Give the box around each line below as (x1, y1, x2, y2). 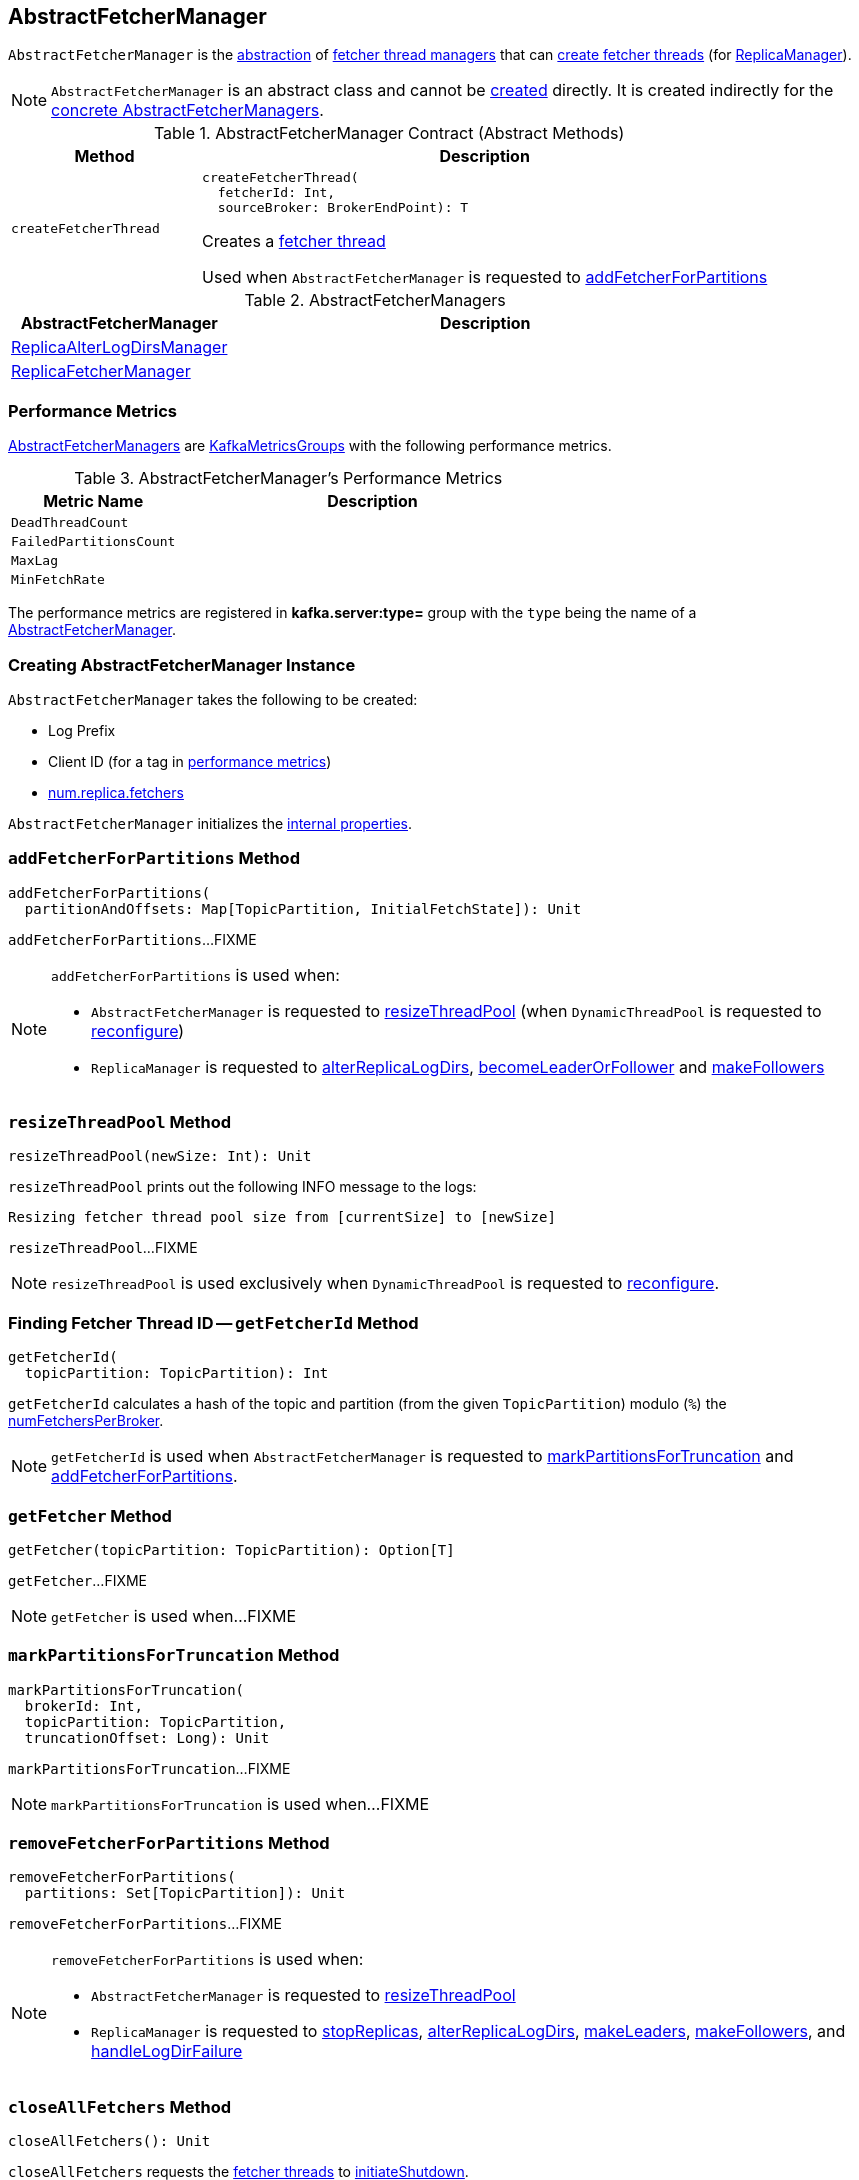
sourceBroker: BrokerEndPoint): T (217, 200, 469, 216)
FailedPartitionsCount (11, 534, 176, 550)
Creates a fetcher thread (202, 231, 386, 252)
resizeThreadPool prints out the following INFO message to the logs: (8, 1178, 477, 1196)
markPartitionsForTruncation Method (8, 1645, 340, 1666)
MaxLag (11, 553, 58, 569)
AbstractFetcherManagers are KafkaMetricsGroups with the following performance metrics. (8, 437, 612, 455)
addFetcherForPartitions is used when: (51, 964, 340, 985)
